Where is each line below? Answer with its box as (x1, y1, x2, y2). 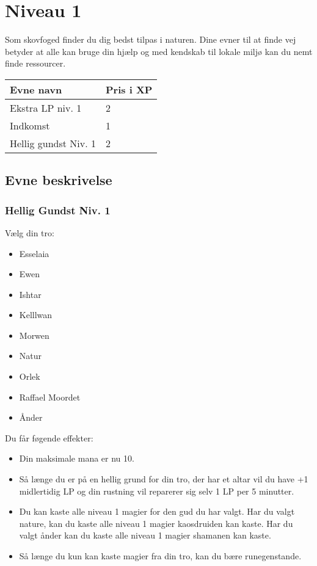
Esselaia (19, 247, 49, 259)
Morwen (19, 328, 49, 341)
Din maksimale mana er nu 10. (19, 452, 134, 465)
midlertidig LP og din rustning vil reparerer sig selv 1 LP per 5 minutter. (19, 484, 294, 497)
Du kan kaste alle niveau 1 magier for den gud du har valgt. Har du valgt (19, 505, 295, 518)
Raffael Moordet (19, 390, 81, 403)
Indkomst (10, 118, 50, 132)
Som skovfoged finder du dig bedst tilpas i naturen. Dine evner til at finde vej (5, 33, 296, 46)
